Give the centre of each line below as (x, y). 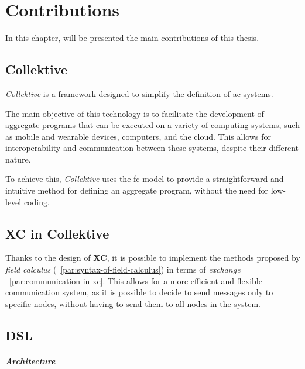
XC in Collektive (57, 233)
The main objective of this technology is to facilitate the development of (135, 113)
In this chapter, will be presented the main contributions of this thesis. (132, 38)
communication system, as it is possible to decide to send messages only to (139, 292)
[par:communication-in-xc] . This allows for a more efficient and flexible (136, 280)
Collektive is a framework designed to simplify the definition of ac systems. (139, 93)
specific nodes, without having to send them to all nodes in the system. (133, 303)
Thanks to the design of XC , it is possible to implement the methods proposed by (153, 258)
